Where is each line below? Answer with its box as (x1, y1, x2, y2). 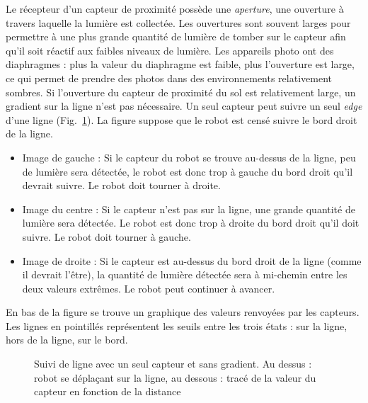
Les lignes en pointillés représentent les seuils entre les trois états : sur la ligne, (6, 318, 347, 333)
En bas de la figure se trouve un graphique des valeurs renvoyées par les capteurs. (6, 305, 360, 319)
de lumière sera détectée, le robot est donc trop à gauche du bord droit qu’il (22, 164, 353, 178)
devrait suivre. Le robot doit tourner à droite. (22, 178, 221, 193)
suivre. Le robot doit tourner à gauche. (22, 229, 191, 244)
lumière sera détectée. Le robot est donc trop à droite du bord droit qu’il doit (22, 215, 360, 230)
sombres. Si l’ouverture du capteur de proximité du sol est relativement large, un (6, 84, 356, 99)
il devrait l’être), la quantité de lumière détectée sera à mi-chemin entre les (22, 267, 347, 282)
